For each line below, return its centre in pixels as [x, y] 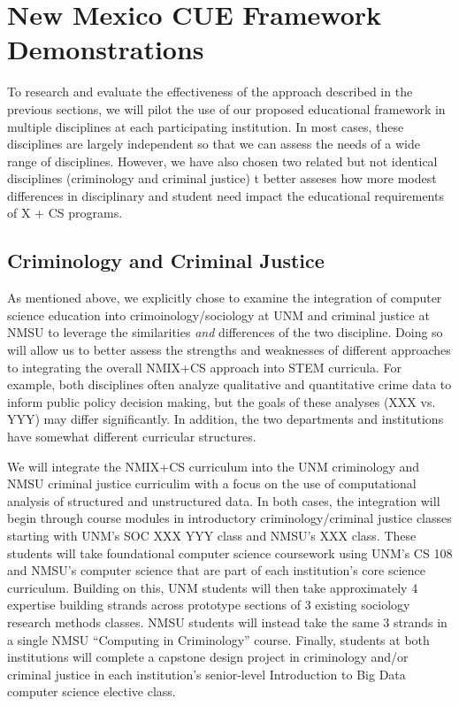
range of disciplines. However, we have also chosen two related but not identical [222, 161]
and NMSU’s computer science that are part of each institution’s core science [217, 570]
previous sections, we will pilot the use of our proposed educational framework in [226, 108]
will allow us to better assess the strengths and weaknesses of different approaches [229, 350]
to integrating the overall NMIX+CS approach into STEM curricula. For [204, 367]
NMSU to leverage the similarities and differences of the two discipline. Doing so [225, 332]
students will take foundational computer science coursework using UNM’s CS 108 [230, 553]
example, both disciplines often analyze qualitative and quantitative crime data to [229, 384]
